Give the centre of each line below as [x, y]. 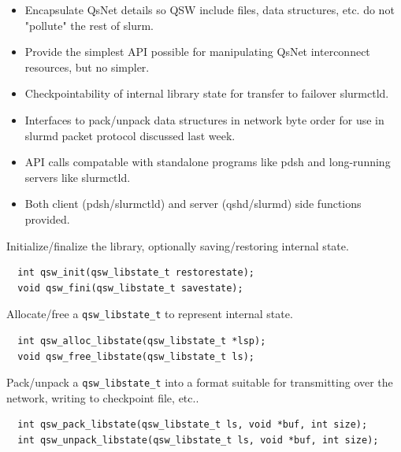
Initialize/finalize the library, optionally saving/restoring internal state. [178, 245]
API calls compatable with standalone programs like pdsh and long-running [208, 162]
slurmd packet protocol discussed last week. [130, 135]
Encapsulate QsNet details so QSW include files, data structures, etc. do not [210, 9]
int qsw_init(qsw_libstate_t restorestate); [136, 273]
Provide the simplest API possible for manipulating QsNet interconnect [197, 52]
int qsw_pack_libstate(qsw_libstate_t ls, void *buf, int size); [193, 425]
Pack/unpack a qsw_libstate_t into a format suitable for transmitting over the [200, 382]
